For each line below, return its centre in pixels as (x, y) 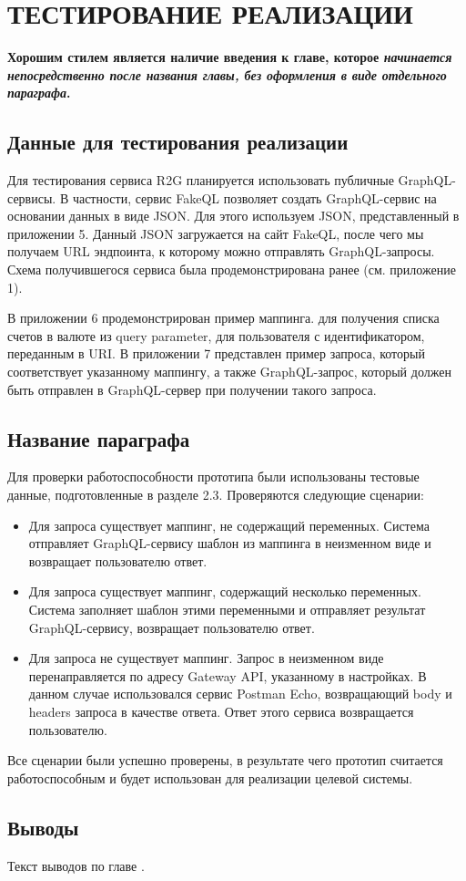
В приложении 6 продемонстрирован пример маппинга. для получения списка (223, 318)
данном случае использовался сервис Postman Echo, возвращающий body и (240, 694)
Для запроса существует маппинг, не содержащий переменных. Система (229, 525)
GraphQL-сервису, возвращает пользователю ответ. (172, 627)
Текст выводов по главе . (76, 865)
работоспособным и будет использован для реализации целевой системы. (210, 777)
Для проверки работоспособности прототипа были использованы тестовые (213, 477)
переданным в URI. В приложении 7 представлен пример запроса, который (216, 353)
